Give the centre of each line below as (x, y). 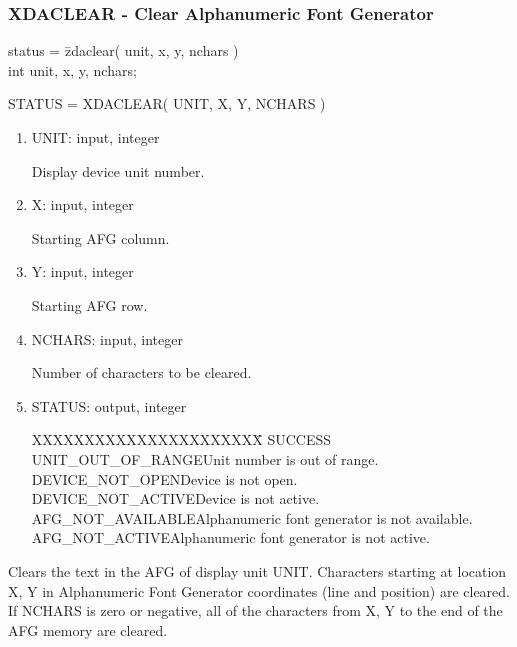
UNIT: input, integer (95, 137)
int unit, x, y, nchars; (72, 69)
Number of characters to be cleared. (141, 372)
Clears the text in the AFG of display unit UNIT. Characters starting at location (257, 570)
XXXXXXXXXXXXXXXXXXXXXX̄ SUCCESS (181, 439)
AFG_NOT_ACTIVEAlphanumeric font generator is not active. (230, 537)
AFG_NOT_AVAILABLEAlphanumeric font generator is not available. (252, 517)
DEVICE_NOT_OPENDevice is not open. (164, 478)
